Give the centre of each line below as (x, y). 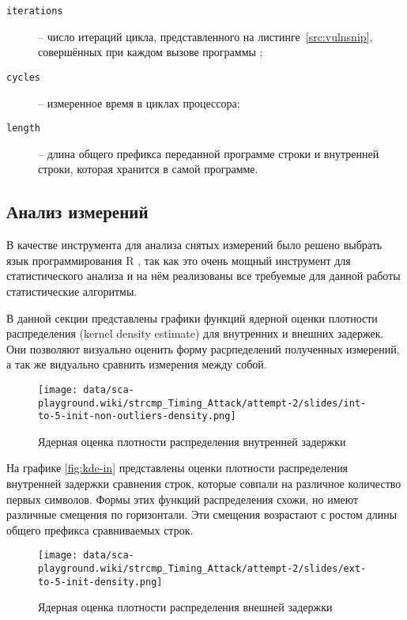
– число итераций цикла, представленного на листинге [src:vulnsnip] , (205, 36)
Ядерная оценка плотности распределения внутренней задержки (192, 441)
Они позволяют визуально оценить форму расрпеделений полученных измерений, (203, 348)
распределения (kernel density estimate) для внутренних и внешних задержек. (195, 333)
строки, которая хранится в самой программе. (148, 169)
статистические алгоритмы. (72, 291)
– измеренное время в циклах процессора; (139, 102)
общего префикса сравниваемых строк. (100, 529)
